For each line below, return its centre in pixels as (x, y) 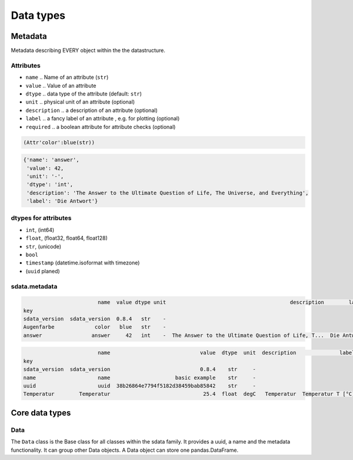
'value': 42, (45, 168)
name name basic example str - (139, 378)
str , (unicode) (44, 246)
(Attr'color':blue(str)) (59, 142)
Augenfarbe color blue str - (95, 327)
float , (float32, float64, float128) (67, 238)
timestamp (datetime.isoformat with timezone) (83, 263)
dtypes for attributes (41, 218)
